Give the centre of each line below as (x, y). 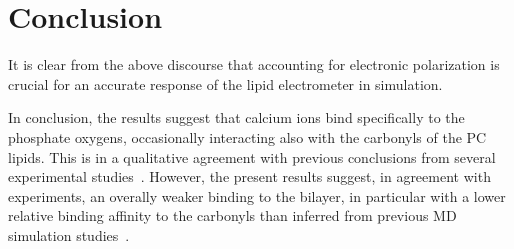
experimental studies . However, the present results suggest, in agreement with (249, 176)
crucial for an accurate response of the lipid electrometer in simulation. (225, 83)
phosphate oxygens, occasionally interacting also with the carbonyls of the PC (247, 136)
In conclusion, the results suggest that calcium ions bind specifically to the (236, 117)
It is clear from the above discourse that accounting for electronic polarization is (254, 64)
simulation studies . (69, 234)
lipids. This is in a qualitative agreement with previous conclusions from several (252, 156)
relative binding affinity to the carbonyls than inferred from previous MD (232, 215)
